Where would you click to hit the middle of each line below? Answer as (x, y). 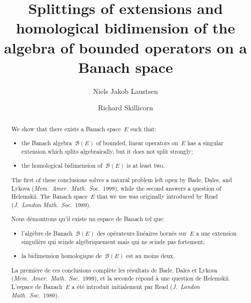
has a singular (205, 143)
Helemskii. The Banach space (49, 196)
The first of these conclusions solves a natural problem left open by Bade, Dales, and (121, 179)
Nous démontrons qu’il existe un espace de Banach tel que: (88, 219)
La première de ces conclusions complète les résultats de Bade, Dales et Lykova (114, 270)
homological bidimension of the (125, 28)
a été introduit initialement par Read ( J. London (136, 287)
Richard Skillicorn (125, 108)
